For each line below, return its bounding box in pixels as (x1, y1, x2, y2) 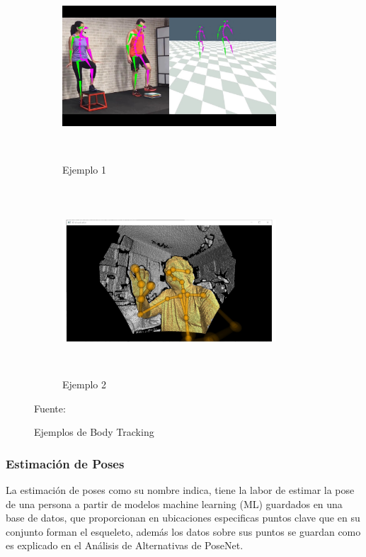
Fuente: (34, 400, 66, 415)
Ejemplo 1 (62, 162, 107, 177)
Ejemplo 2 (62, 376, 107, 391)
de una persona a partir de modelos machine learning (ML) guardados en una (6, 496, 343, 511)
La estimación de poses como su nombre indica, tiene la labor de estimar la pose (6, 482, 355, 497)
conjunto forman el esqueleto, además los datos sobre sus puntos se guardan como (6, 524, 361, 539)
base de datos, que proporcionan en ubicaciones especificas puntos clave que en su (6, 510, 360, 525)
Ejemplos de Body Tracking (34, 424, 154, 439)
